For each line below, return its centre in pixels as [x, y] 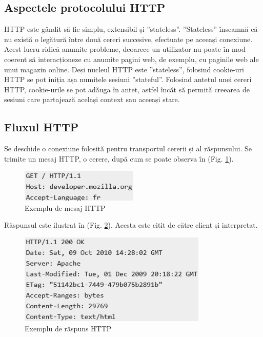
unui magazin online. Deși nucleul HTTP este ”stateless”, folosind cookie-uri [124, 69]
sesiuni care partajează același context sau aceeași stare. [92, 99]
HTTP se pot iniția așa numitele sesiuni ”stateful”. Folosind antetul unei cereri [128, 79]
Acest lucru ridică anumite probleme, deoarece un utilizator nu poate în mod [125, 49]
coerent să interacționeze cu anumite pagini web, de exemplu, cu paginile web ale [131, 59]
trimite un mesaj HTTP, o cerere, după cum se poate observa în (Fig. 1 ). [119, 158]
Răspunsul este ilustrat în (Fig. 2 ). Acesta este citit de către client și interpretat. [131, 225]
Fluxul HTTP [42, 127]
